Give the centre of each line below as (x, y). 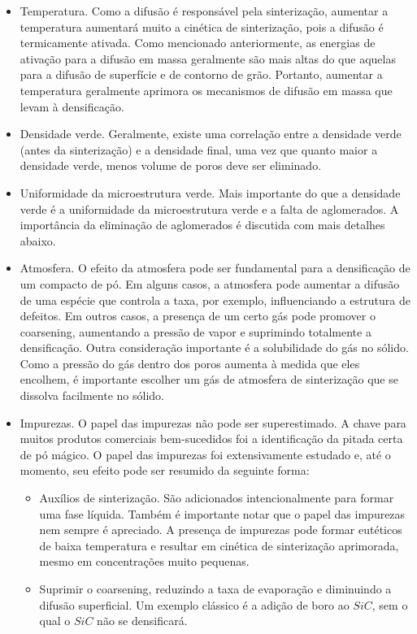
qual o (55, 621)
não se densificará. (142, 621)
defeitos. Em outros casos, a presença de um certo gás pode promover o (198, 316)
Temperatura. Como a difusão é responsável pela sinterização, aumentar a (204, 11)
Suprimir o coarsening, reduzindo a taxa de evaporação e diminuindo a (215, 588)
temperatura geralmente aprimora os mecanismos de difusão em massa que (206, 90)
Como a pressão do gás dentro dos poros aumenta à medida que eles (190, 363)
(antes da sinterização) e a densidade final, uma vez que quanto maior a (199, 149)
